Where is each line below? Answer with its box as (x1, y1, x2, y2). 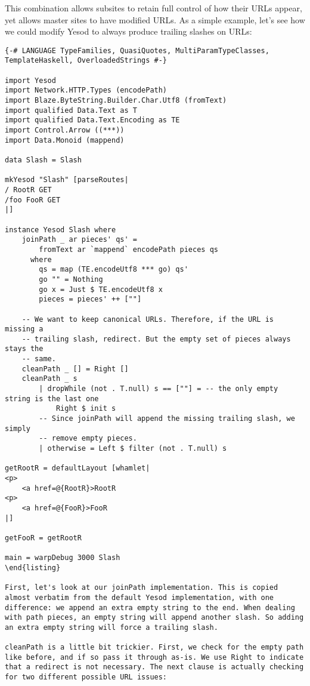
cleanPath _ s (21, 374, 77, 383)
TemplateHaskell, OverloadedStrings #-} (5, 56, 168, 65)
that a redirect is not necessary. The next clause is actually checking (5, 663, 304, 672)
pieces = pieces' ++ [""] (39, 295, 142, 304)
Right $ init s (55, 404, 116, 413)
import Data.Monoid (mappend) (5, 136, 125, 144)
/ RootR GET (5, 185, 52, 194)
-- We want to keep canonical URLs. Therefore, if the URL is (21, 315, 274, 324)
